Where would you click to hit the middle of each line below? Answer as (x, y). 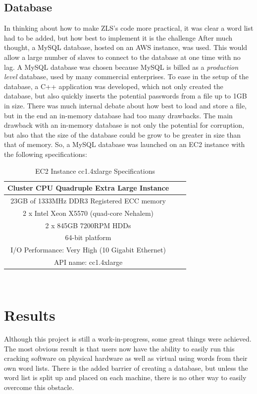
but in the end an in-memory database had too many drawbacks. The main (118, 115)
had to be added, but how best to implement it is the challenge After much (118, 37)
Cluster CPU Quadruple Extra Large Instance (88, 188)
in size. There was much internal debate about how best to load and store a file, (125, 105)
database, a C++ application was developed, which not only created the (114, 86)
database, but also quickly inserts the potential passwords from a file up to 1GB (126, 96)
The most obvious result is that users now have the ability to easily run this (119, 348)
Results (30, 315)
